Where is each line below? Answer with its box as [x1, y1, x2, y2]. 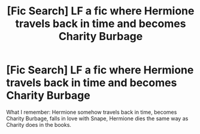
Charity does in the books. [6, 121, 72, 128]
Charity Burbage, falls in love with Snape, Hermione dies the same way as [6, 115, 189, 122]
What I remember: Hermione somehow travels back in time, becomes [6, 108, 177, 115]
